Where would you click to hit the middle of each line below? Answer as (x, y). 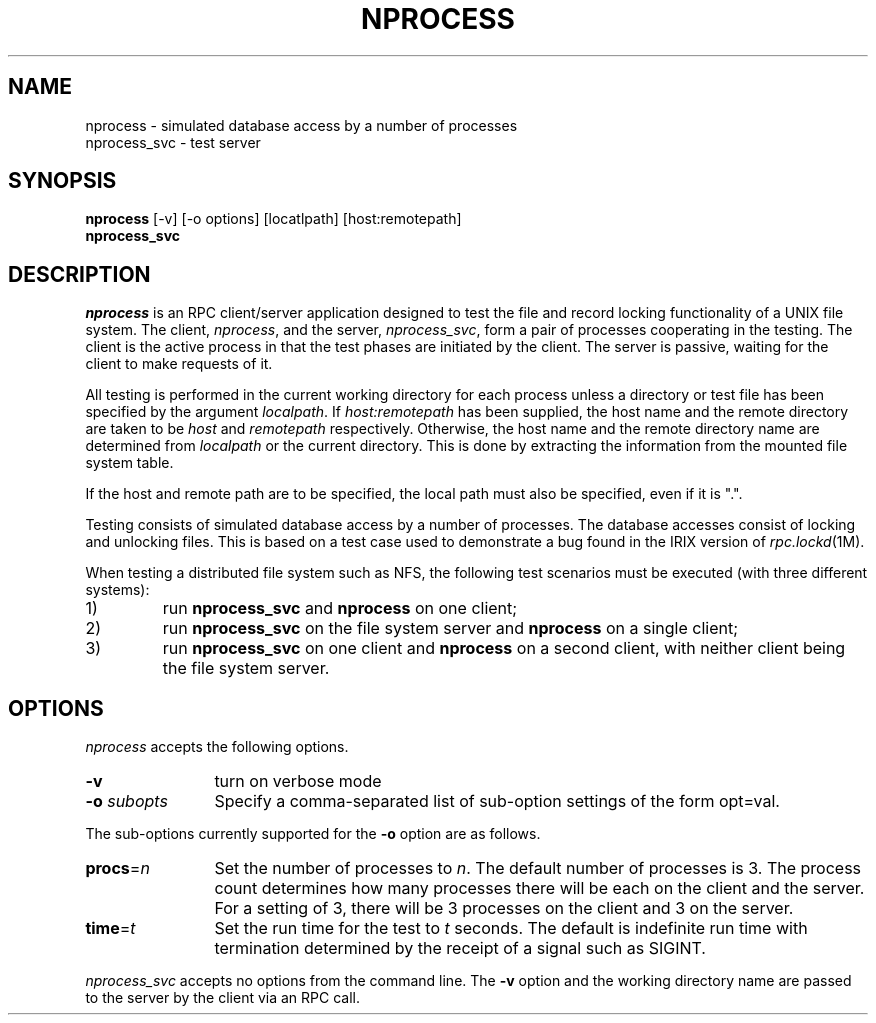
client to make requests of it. (179, 364)
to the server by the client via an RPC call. (222, 998)
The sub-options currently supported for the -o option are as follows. (313, 834)
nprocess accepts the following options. (217, 747)
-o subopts (126, 801)
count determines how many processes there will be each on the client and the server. (539, 888)
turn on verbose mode (298, 781)
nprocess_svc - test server (173, 142)
